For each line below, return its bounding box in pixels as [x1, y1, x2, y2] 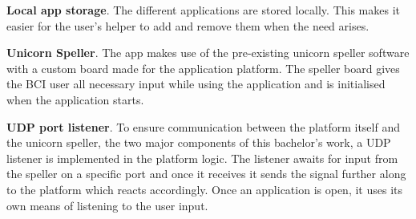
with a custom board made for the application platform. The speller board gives [6, 59, 400, 76]
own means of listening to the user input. [6, 197, 208, 213]
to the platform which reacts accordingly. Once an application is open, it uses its [6, 180, 403, 197]
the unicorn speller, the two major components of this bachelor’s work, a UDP [6, 134, 391, 151]
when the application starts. [6, 91, 144, 107]
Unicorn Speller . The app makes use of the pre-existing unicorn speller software [6, 44, 410, 61]
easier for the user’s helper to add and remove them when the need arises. [6, 17, 370, 34]
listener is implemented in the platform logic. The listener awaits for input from [6, 149, 398, 166]
